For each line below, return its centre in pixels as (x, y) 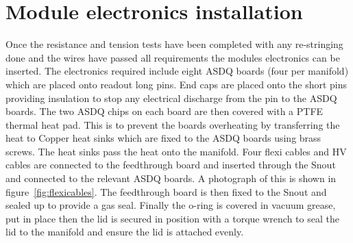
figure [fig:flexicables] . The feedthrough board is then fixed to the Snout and (166, 191)
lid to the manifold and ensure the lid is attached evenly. (125, 232)
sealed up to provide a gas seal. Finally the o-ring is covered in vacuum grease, (171, 205)
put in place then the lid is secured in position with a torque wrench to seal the (172, 218)
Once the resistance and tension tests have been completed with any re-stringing (174, 44)
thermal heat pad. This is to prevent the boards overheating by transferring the (173, 124)
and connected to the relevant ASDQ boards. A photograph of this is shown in (171, 178)
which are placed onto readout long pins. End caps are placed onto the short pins (176, 84)
